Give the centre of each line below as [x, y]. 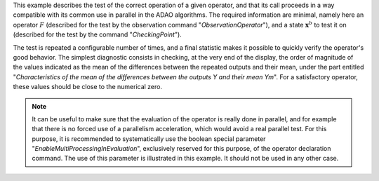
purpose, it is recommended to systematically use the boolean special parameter [149, 139]
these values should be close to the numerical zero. [88, 87]
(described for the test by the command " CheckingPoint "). [97, 34]
